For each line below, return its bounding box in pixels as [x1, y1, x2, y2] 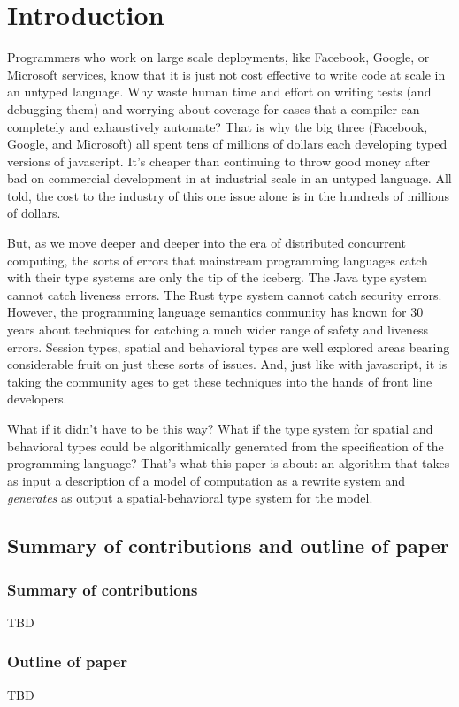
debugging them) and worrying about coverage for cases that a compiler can [7, 99, 420, 118]
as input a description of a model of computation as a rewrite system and [7, 471, 406, 489]
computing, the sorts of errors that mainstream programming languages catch [7, 250, 428, 269]
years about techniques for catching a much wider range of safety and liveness [7, 320, 429, 339]
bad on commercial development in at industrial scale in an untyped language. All [7, 169, 452, 188]
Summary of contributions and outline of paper [7, 532, 449, 559]
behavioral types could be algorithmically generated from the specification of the [7, 436, 444, 455]
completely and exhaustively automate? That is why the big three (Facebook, [7, 117, 428, 135]
